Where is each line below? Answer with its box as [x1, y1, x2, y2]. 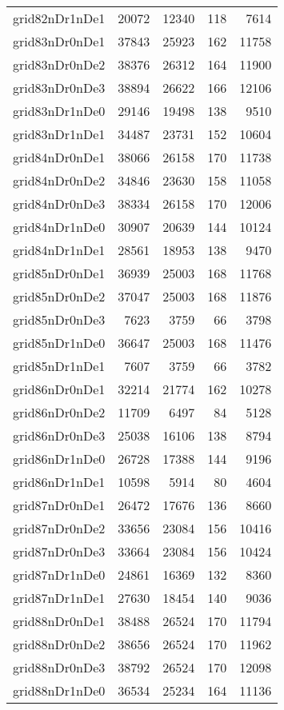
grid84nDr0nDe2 [13, 171, 106, 189]
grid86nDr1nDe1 [13, 473, 106, 491]
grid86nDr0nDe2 [13, 403, 106, 421]
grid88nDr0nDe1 [13, 612, 106, 630]
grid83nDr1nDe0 [13, 102, 106, 120]
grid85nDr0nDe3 [13, 310, 106, 329]
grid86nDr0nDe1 [13, 380, 106, 398]
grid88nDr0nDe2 [13, 635, 106, 653]
